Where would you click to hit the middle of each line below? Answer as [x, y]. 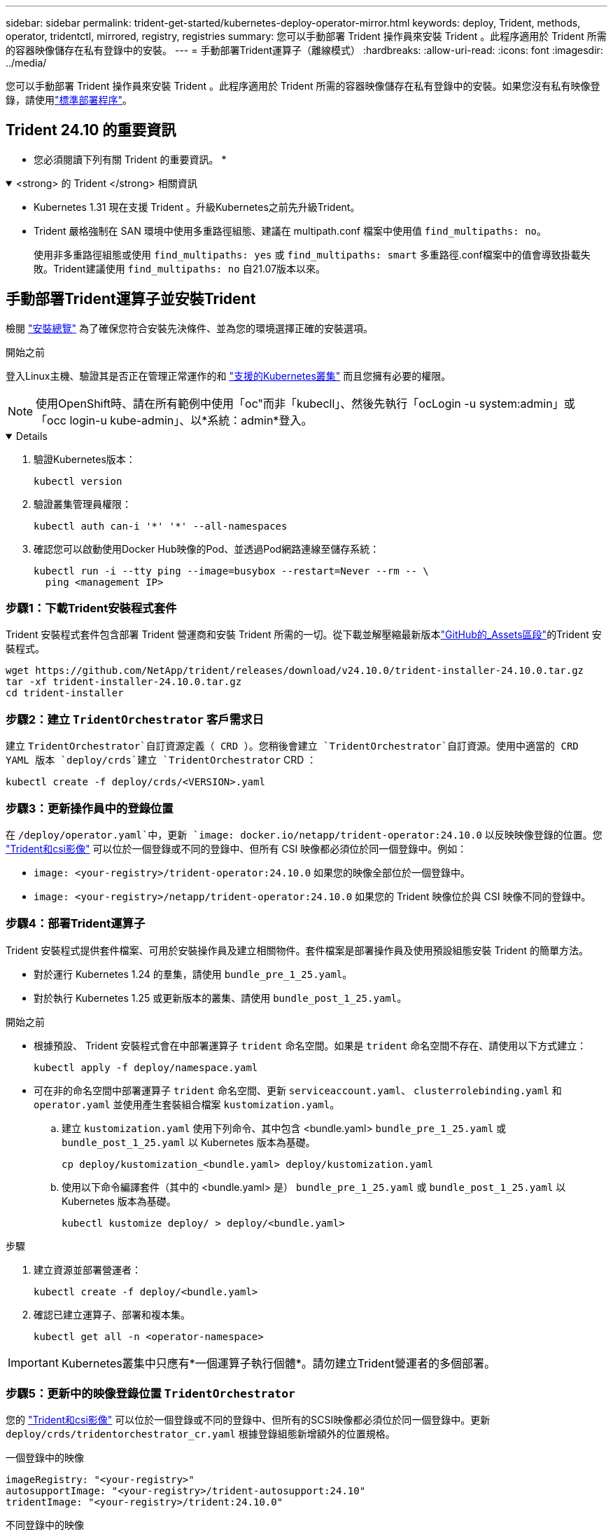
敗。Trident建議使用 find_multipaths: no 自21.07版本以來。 [180, 268]
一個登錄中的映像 [45, 1458]
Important [33, 1362]
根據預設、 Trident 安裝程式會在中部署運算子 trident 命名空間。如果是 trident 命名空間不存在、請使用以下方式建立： [310, 1045]
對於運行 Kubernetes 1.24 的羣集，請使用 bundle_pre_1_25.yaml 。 [193, 974]
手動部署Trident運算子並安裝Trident [131, 299]
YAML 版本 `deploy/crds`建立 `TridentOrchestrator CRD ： [161, 760]
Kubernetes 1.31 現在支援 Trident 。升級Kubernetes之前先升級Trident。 [197, 207]
